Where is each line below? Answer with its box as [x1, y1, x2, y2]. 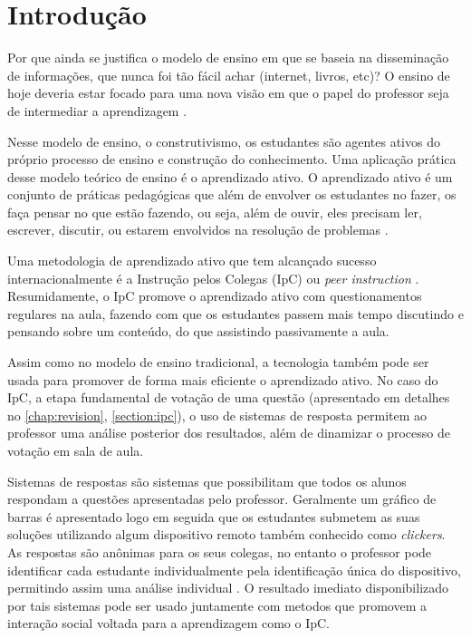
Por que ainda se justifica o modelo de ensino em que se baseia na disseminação [7, 48, 449, 67]
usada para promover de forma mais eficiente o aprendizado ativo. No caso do [7, 370, 438, 389]
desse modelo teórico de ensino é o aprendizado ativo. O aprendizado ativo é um [7, 167, 453, 186]
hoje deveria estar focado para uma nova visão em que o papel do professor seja [7, 83, 449, 102]
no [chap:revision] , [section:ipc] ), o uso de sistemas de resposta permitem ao [7, 405, 428, 424]
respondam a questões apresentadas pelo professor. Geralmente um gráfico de [7, 489, 437, 508]
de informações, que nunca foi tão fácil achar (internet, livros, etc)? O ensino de [7, 65, 450, 84]
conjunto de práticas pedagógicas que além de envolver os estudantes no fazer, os [7, 185, 457, 204]
